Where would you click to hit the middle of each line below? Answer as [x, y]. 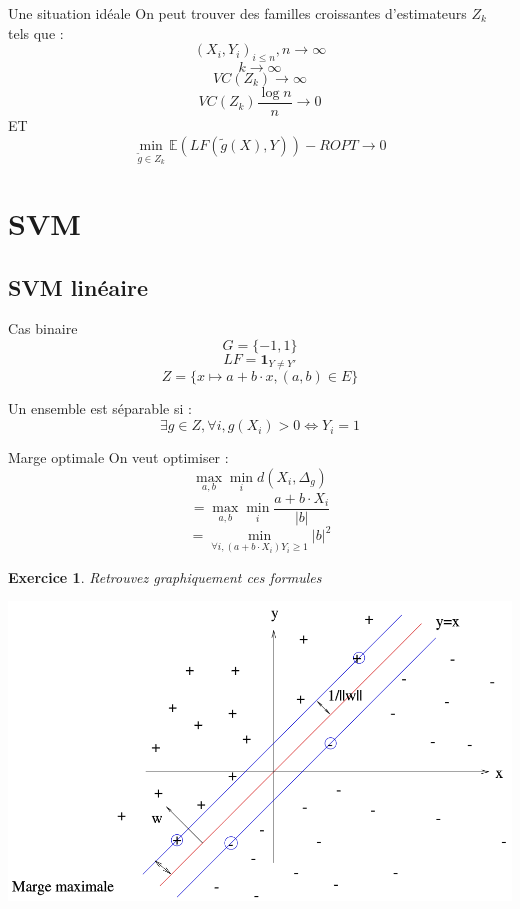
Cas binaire [43, 328]
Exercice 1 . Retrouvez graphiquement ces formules [165, 576]
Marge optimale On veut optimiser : [118, 457]
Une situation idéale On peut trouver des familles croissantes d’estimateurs [237, 13]
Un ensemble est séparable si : [100, 408]
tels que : [36, 32]
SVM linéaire [78, 286]
